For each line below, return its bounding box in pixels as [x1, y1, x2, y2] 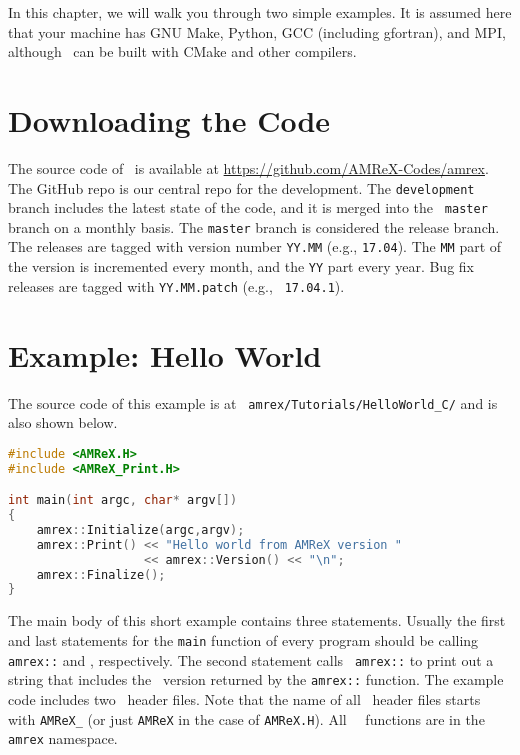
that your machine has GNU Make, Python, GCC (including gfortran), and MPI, [8, 21, 506, 42]
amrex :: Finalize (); [36, 567, 166, 582]
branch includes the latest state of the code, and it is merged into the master [8, 197, 488, 218]
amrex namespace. [8, 728, 118, 749]
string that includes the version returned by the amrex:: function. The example [8, 669, 504, 690]
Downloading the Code [8, 99, 331, 140]
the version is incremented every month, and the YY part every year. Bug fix [8, 256, 474, 277]
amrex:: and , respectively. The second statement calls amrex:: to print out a [8, 649, 494, 670]
